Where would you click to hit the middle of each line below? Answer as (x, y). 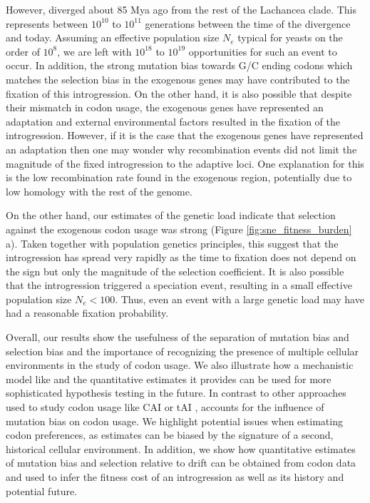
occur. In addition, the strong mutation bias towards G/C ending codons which (179, 65)
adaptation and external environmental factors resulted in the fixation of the (173, 121)
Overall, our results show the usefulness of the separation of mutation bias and (178, 337)
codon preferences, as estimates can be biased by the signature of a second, (170, 435)
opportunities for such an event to (263, 51)
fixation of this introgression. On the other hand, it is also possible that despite (179, 93)
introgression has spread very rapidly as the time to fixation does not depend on (181, 257)
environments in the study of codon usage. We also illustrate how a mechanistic (180, 365)
